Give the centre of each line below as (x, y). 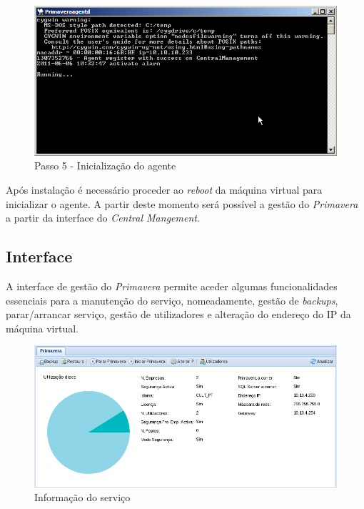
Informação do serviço (82, 497)
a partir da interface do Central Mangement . (103, 218)
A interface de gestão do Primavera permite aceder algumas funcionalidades (172, 286)
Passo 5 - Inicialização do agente (105, 165)
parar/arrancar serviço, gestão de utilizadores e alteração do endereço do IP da (178, 314)
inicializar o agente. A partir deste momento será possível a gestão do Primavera (182, 203)
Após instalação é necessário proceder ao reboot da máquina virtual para (164, 189)
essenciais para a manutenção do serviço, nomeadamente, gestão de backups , (172, 300)
